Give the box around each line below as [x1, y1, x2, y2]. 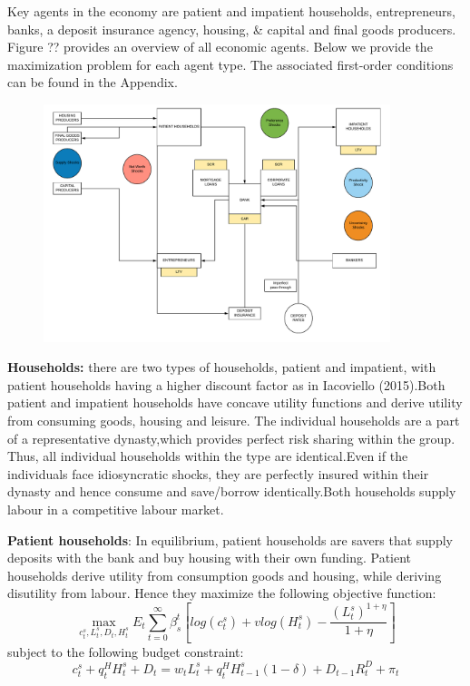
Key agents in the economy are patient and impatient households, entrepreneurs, [7, 2, 455, 20]
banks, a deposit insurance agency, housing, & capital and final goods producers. [7, 19, 456, 38]
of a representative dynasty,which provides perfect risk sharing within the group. [7, 428, 455, 447]
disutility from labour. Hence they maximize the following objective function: [7, 583, 436, 603]
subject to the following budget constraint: [7, 642, 244, 661]
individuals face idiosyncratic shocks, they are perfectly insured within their [7, 464, 429, 483]
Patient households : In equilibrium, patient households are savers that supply [7, 530, 453, 549]
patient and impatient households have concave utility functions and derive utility [7, 393, 463, 412]
